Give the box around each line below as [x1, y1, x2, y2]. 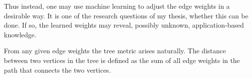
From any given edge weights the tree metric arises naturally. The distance [4, 46, 226, 56]
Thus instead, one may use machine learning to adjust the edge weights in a [4, 1, 230, 11]
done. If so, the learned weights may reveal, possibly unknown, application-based [4, 20, 244, 30]
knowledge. [4, 29, 36, 39]
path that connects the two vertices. [4, 64, 111, 75]
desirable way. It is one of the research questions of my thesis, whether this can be [4, 10, 249, 20]
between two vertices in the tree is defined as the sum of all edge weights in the [4, 55, 240, 65]
